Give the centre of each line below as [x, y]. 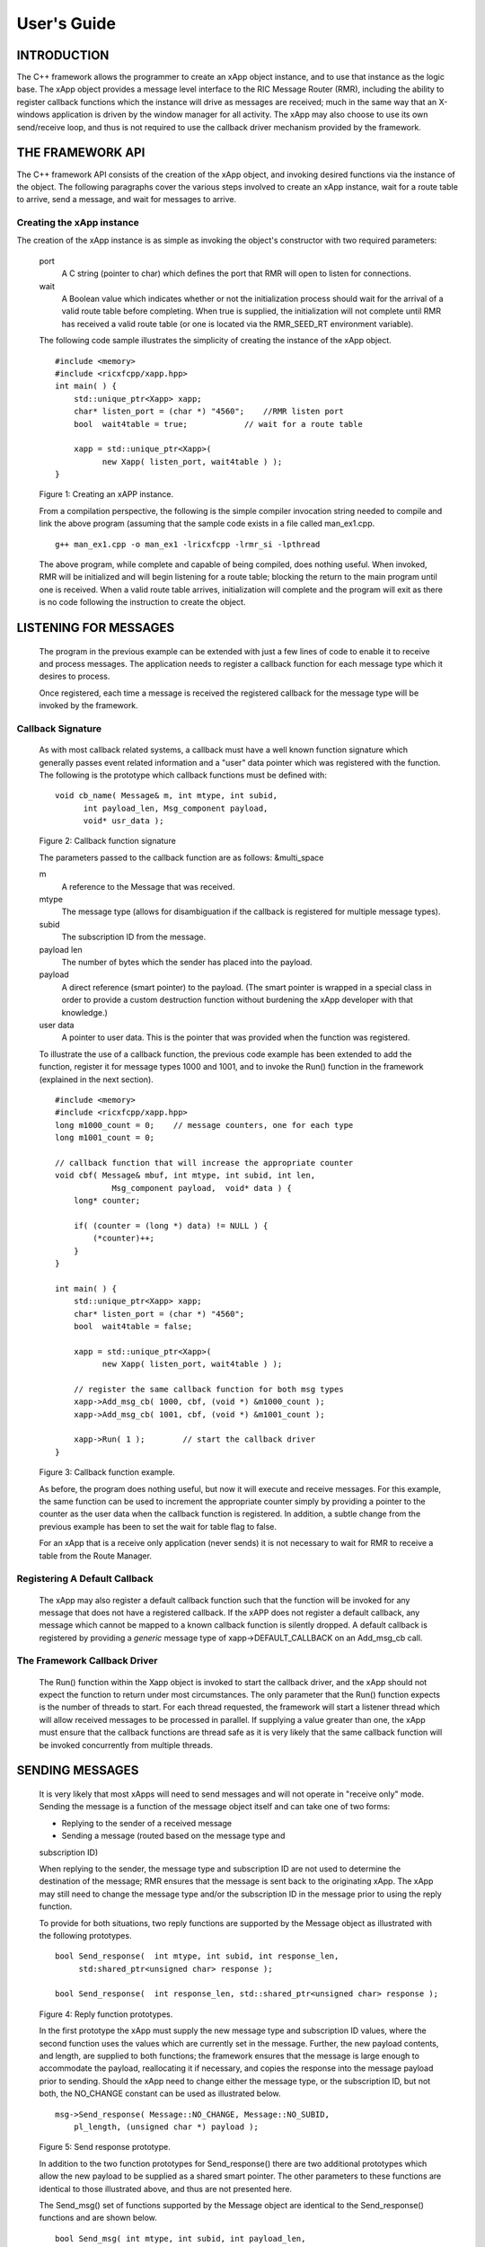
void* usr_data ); [123, 821]
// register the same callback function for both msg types [209, 1389]
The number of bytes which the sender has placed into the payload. [187, 962]
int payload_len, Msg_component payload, [176, 808]
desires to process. [75, 676]
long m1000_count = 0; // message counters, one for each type [204, 1125]
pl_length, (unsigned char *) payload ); [166, 2127]
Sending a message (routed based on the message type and [173, 1836]
